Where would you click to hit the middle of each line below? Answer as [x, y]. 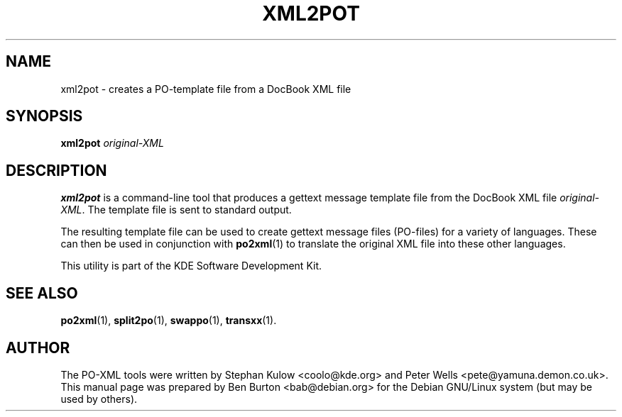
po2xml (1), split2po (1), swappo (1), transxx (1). [169, 321]
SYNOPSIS [44, 116]
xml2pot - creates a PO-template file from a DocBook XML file [206, 89]
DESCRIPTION [56, 170]
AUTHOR [38, 347]
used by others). [99, 399]
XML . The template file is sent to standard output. [176, 210]
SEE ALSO [42, 293]
